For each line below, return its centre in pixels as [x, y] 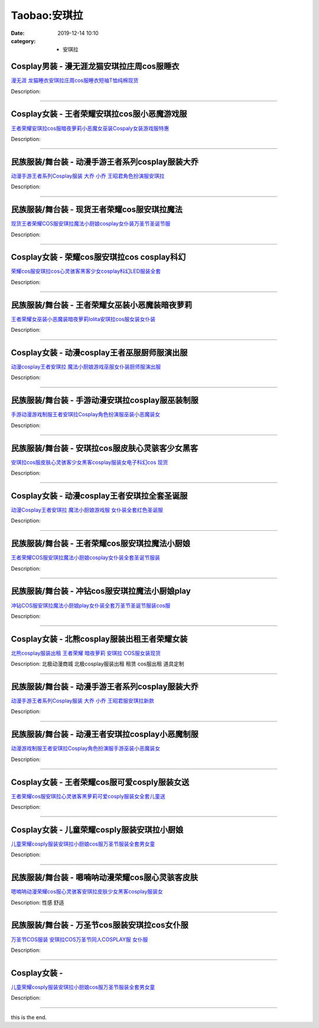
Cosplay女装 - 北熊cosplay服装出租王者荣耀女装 [99, 639]
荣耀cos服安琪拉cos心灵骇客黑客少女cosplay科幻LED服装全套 [86, 271]
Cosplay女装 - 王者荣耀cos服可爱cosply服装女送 [100, 782]
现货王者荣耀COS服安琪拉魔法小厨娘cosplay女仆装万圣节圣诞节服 [91, 224]
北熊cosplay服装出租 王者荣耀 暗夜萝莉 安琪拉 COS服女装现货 [86, 653]
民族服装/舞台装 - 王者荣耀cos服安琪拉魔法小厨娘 [100, 544]
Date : [18, 33]
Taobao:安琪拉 [47, 15]
